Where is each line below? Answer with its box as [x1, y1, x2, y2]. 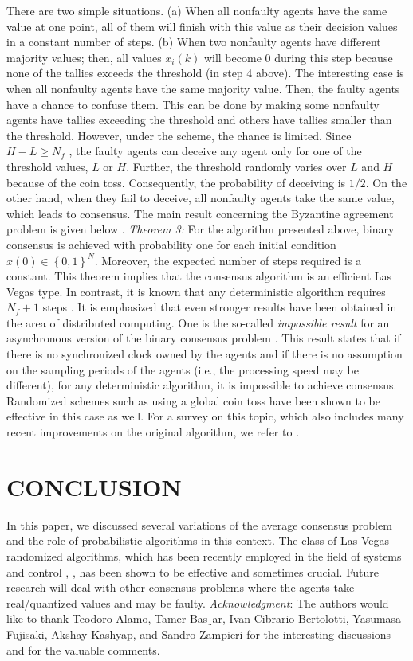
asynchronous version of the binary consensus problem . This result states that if [6, 330, 401, 346]
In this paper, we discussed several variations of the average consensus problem [6, 516, 392, 533]
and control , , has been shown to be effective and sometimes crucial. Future [6, 563, 379, 580]
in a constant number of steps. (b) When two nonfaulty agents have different [6, 33, 381, 50]
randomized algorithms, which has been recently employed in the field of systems [6, 547, 402, 564]
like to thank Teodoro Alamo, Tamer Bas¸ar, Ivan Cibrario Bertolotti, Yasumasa [6, 610, 402, 627]
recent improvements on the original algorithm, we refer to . [6, 424, 300, 440]
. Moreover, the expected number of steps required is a [94, 252, 362, 268]
